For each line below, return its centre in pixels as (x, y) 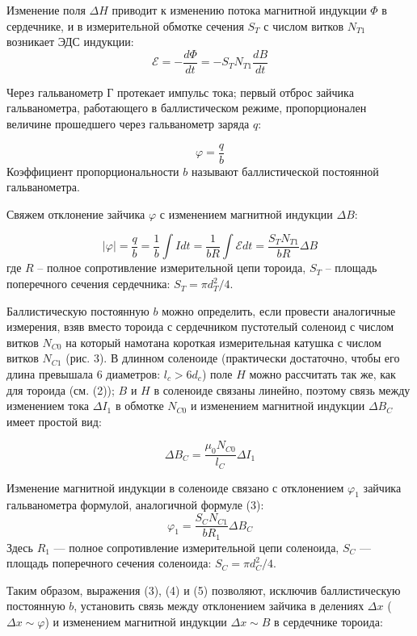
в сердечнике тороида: (329, 621)
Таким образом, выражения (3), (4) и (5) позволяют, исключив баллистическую (204, 590)
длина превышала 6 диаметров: (84, 374)
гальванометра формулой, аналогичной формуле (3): (135, 505)
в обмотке (139, 406)
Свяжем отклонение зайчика (76, 213)
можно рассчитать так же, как (322, 374)
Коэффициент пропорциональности (93, 171)
